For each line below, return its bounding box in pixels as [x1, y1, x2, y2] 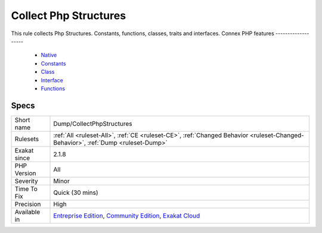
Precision [14, 200, 41, 208]
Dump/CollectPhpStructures [53, 119, 132, 128]
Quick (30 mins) [53, 188, 98, 197]
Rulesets [14, 135, 39, 143]
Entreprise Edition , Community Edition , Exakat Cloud [53, 212, 200, 220]
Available [14, 207, 41, 216]
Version [14, 169, 36, 177]
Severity [14, 176, 38, 185]
